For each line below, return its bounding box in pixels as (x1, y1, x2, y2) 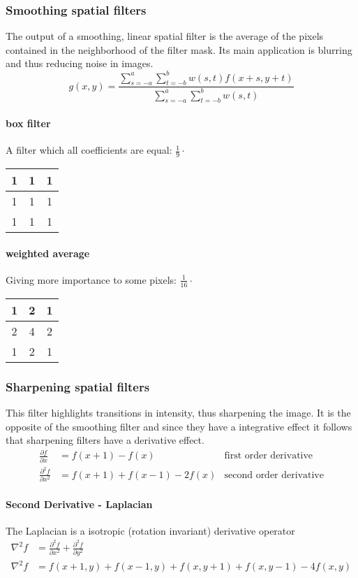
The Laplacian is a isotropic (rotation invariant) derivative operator (6, 523, 295, 537)
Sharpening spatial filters (6, 377, 150, 395)
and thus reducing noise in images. (6, 56, 154, 71)
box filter (6, 116, 51, 131)
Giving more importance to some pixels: (6, 272, 177, 287)
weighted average (6, 245, 90, 260)
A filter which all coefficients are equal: (6, 143, 172, 157)
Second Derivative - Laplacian (6, 496, 153, 511)
